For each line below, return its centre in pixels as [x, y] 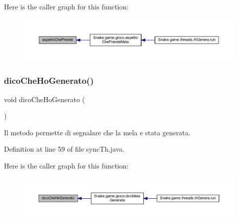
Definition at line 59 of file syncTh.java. [64, 149]
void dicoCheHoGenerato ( [45, 99]
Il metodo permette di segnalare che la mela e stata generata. [97, 132]
